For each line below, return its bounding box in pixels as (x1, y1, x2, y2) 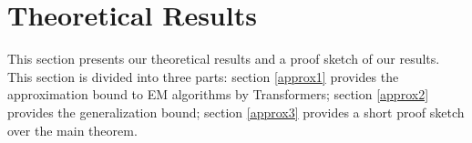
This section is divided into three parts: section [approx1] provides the (7, 66, 399, 86)
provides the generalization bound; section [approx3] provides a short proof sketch (7, 102, 465, 121)
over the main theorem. (7, 120, 138, 139)
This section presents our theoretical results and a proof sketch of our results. (7, 49, 440, 68)
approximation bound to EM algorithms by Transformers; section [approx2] (7, 85, 429, 104)
